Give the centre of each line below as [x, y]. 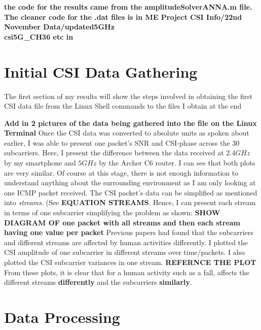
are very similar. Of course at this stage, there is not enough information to [121, 172]
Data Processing [62, 317]
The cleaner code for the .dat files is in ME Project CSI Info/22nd [123, 16]
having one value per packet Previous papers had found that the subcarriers [129, 232]
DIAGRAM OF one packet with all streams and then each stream [122, 222]
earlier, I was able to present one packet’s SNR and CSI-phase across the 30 [122, 142]
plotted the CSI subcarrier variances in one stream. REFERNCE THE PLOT [130, 262]
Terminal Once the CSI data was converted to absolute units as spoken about [127, 133]
